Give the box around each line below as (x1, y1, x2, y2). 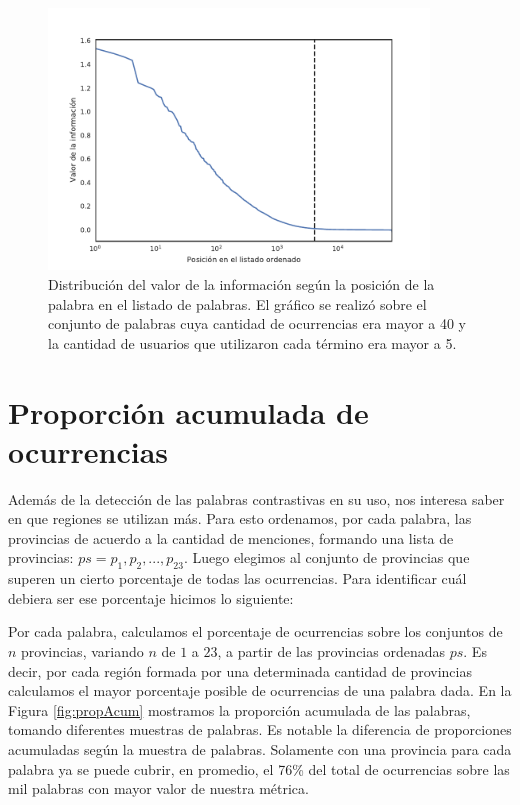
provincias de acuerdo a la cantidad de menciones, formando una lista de (8, 527, 454, 548)
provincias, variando (21, 640, 144, 661)
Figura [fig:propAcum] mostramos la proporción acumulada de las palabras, (8, 699, 471, 720)
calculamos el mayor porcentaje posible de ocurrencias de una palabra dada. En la (8, 680, 512, 701)
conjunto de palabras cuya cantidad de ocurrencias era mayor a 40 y (48, 313, 467, 334)
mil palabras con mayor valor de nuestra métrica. (8, 778, 309, 799)
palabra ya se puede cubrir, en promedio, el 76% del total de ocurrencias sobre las (8, 758, 510, 779)
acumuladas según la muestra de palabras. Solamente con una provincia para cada (8, 738, 512, 759)
